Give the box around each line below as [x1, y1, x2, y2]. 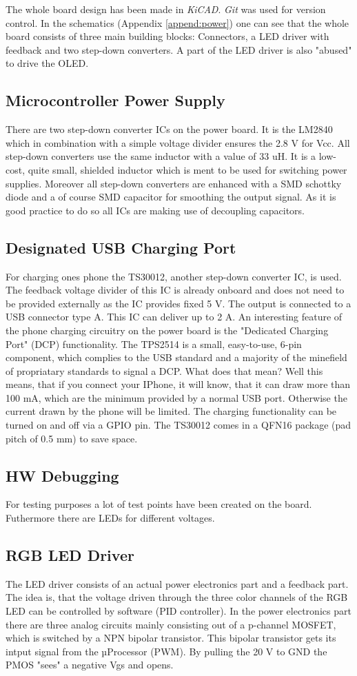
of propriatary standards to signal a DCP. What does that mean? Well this [6, 363, 323, 378]
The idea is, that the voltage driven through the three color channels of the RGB [6, 590, 348, 604]
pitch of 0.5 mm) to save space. [6, 431, 138, 445]
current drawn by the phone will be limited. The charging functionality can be [6, 404, 337, 418]
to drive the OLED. [6, 56, 89, 70]
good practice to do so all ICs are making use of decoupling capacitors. [6, 203, 305, 217]
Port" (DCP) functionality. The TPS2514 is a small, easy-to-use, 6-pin [6, 336, 302, 351]
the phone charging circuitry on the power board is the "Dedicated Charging [6, 322, 329, 337]
